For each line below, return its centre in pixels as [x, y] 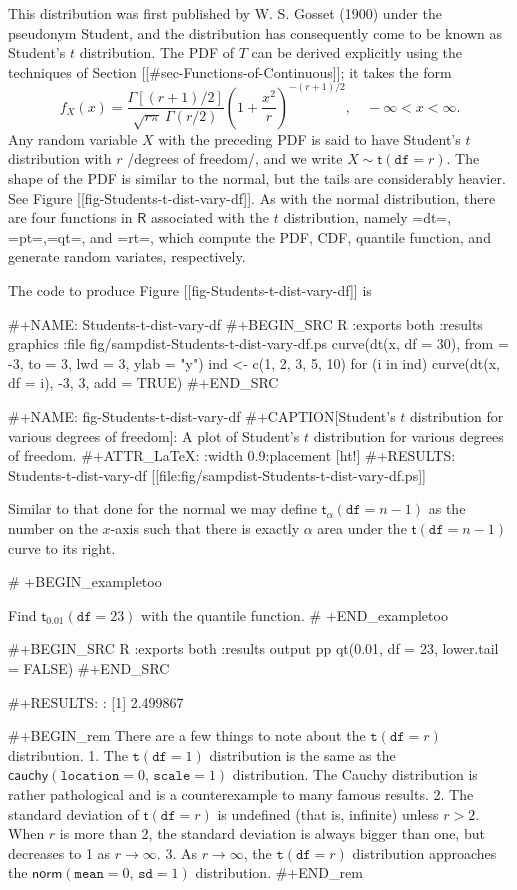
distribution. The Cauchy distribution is [355, 774]
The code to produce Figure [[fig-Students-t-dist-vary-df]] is [190, 290]
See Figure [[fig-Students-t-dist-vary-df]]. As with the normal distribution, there [252, 197]
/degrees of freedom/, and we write [235, 158]
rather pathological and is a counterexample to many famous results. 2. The [241, 793]
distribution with [60, 158]
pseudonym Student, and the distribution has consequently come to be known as [255, 32]
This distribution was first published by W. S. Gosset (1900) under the [225, 13]
